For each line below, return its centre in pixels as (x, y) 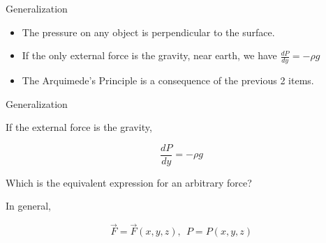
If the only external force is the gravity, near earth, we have (149, 55)
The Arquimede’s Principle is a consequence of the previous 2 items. (168, 80)
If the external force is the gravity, (79, 127)
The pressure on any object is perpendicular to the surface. (148, 32)
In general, (28, 206)
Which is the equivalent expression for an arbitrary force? (129, 182)
